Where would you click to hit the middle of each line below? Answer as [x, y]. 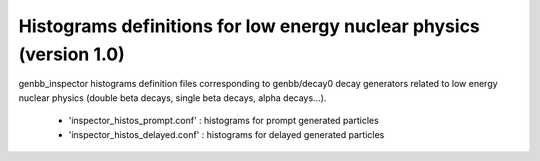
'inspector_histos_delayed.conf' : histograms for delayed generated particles [226, 134]
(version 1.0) [71, 54]
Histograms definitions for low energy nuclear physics [249, 26]
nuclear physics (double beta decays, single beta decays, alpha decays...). [172, 97]
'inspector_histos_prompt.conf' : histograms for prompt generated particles [223, 121]
